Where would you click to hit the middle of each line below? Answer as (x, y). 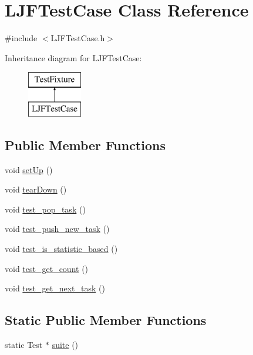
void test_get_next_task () (55, 288)
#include (21, 38)
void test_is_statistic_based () (61, 249)
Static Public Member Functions (106, 320)
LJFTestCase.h (78, 38)
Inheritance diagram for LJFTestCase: (73, 57)
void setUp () (29, 169)
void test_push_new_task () (57, 229)
